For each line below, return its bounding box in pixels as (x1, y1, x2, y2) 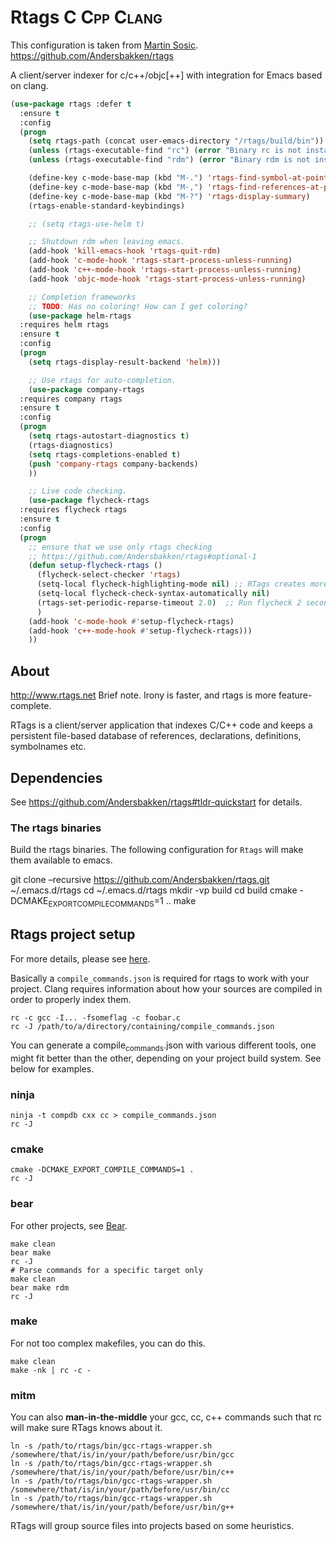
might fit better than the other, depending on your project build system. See (10, 1052, 322, 1064)
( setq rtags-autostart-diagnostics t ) (28, 431, 190, 441)
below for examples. (10, 1062, 95, 1075)
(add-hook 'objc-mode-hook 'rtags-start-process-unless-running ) (28, 274, 307, 284)
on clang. (10, 79, 49, 91)
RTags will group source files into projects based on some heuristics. (10, 1520, 295, 1532)
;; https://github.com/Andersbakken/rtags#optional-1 (28, 551, 257, 561)
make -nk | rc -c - (10, 1365, 92, 1375)
